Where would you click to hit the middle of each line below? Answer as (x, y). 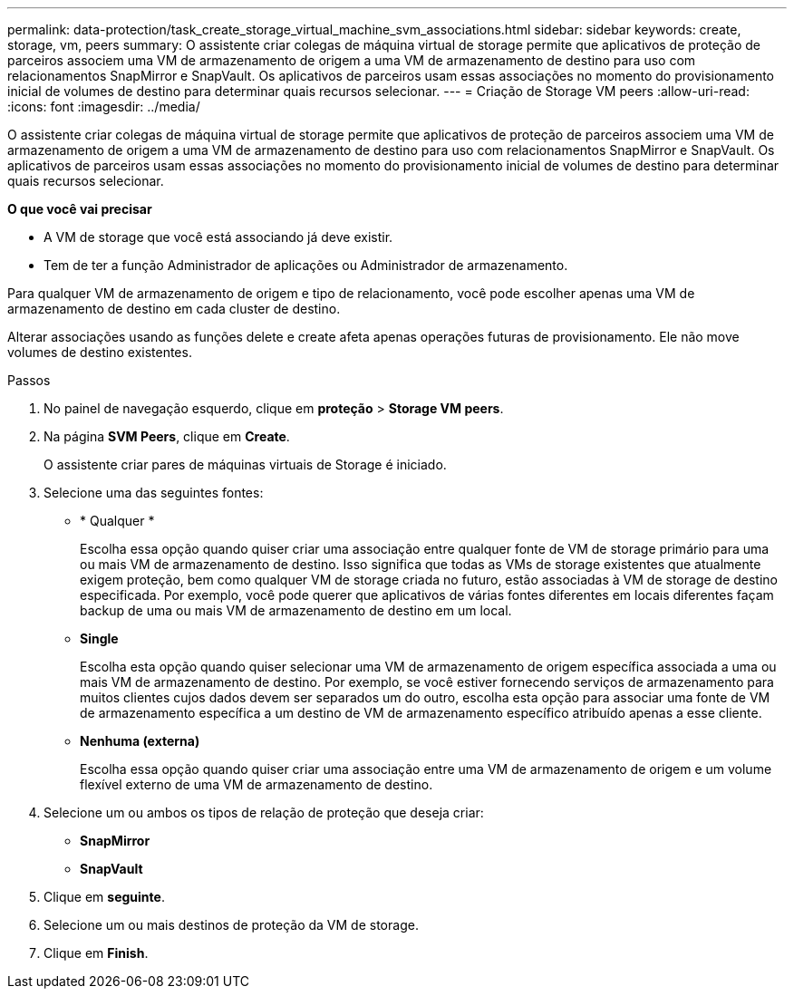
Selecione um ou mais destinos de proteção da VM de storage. (231, 925)
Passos (29, 380)
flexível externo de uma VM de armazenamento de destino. (257, 784)
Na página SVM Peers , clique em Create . (167, 436)
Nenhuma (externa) (140, 741)
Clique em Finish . (96, 953)
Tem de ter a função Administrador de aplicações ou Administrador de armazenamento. (306, 265)
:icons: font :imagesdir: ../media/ (104, 106)
